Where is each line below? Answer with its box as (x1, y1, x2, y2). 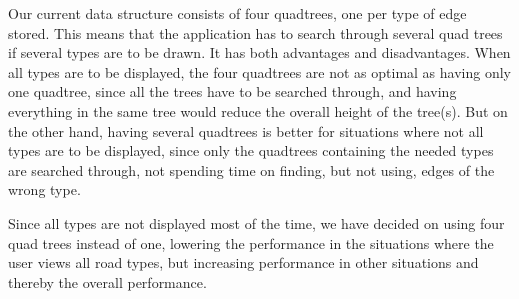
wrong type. (8, 179, 81, 200)
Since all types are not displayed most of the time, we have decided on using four (8, 212, 505, 233)
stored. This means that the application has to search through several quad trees (8, 22, 503, 43)
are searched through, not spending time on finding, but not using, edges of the (8, 159, 495, 180)
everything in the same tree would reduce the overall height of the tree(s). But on (8, 100, 508, 121)
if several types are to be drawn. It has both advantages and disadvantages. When (8, 42, 511, 63)
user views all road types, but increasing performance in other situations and (8, 252, 479, 273)
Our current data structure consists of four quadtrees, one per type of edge (8, 3, 467, 23)
